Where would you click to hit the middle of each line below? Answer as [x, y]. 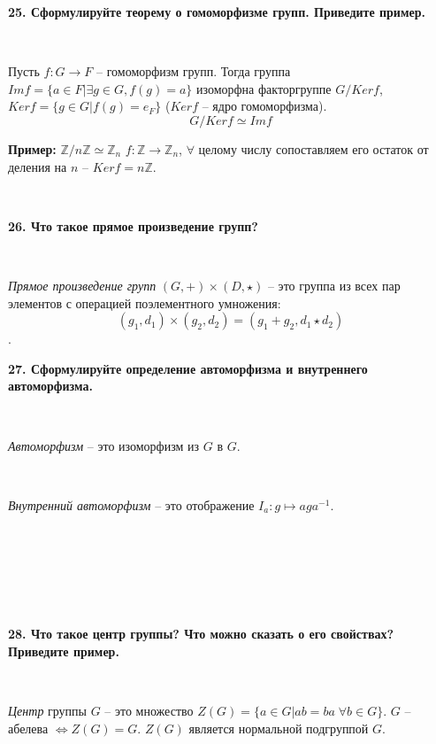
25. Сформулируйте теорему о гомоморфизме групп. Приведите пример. [217, 12]
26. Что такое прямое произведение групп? [133, 225]
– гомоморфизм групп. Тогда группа [194, 71]
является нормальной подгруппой [279, 728]
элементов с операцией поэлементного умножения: [145, 302]
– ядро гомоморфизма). [264, 106]
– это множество [149, 711]
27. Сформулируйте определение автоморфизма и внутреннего [188, 368]
